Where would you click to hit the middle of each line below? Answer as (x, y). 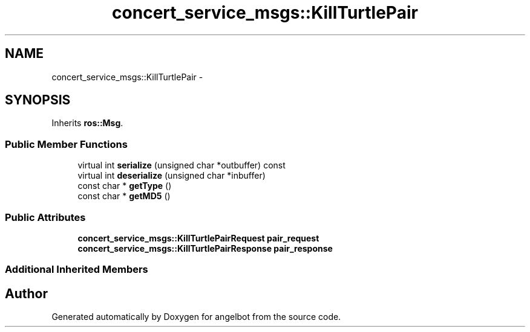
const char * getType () (125, 186)
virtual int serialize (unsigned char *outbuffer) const (182, 165)
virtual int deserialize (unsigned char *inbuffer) (172, 176)
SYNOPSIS (38, 100)
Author (26, 293)
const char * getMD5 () (124, 196)
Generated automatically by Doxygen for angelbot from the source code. (196, 317)
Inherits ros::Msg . (87, 123)
